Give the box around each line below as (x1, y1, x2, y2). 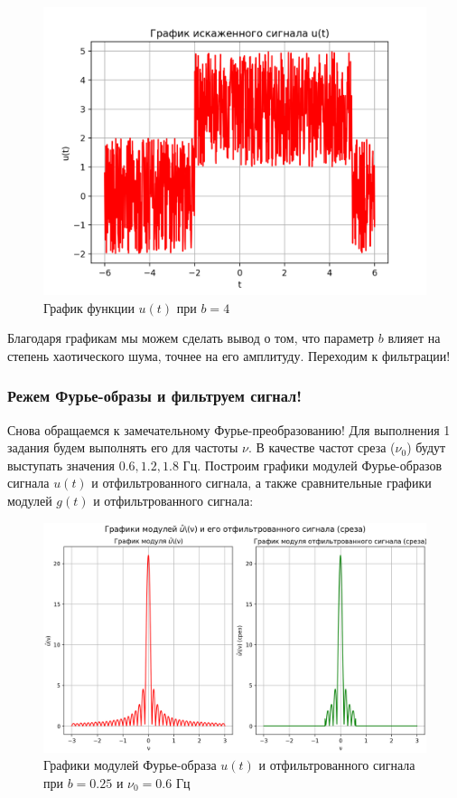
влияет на (387, 328, 441, 347)
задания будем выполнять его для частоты (7, 438, 238, 457)
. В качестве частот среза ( (247, 438, 396, 457)
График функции (43, 298, 135, 317)
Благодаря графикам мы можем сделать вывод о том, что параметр (7, 328, 375, 347)
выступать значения (7, 455, 116, 474)
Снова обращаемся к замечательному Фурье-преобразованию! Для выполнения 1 (7, 420, 451, 439)
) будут (406, 438, 446, 457)
